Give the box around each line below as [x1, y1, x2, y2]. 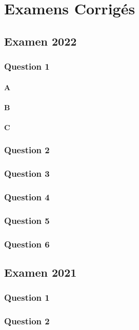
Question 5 [4, 214, 50, 227]
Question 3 [4, 167, 50, 180]
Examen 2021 [4, 264, 77, 280]
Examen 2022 [4, 33, 77, 49]
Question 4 [4, 191, 50, 203]
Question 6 [4, 237, 50, 250]
